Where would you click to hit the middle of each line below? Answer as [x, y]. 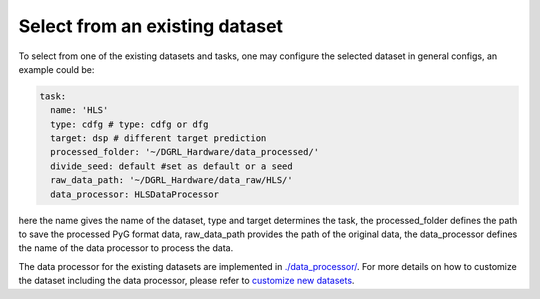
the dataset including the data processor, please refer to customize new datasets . [186, 281]
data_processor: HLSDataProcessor [135, 194]
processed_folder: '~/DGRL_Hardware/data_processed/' [185, 152]
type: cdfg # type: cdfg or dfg [129, 124]
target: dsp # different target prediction [158, 138]
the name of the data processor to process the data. [126, 248]
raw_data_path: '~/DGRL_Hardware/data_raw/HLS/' [172, 180]
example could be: [56, 69]
